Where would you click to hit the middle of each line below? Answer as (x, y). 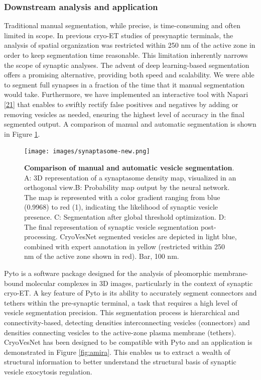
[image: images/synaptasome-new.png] (87, 152)
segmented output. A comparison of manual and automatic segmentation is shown (130, 124)
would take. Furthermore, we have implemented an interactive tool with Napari (126, 94)
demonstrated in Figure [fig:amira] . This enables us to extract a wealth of (117, 352)
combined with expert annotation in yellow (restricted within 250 (124, 246)
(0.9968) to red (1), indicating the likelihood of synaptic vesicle (121, 207)
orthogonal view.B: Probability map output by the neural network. (127, 187)
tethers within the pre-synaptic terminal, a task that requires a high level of (121, 302)
